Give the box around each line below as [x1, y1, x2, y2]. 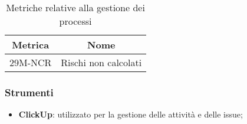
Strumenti [5, 84, 54, 99]
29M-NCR [9, 56, 52, 69]
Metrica [12, 38, 50, 51]
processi [59, 14, 92, 28]
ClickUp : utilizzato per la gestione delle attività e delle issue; [18, 108, 243, 120]
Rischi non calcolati [61, 56, 142, 69]
